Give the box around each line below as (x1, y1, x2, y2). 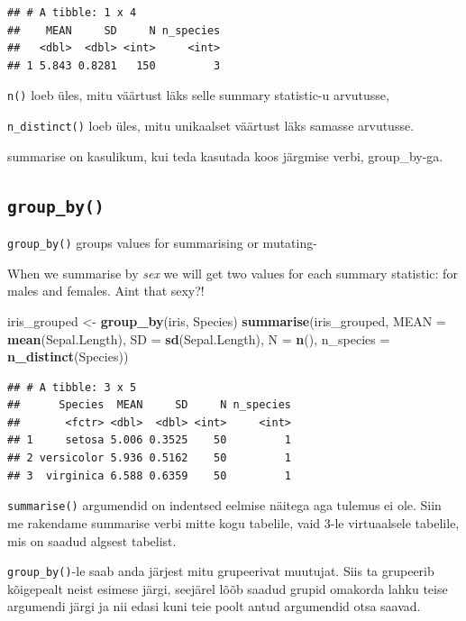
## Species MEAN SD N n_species (7, 398, 291, 412)
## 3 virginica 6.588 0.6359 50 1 (7, 469, 291, 482)
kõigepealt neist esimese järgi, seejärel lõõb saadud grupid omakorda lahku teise (7, 579, 448, 598)
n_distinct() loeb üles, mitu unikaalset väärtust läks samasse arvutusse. (7, 116, 415, 135)
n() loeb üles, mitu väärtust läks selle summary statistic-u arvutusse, (7, 86, 389, 105)
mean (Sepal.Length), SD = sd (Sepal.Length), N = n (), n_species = (7, 329, 390, 348)
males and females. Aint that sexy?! (7, 281, 205, 300)
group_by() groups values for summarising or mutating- (7, 233, 317, 252)
